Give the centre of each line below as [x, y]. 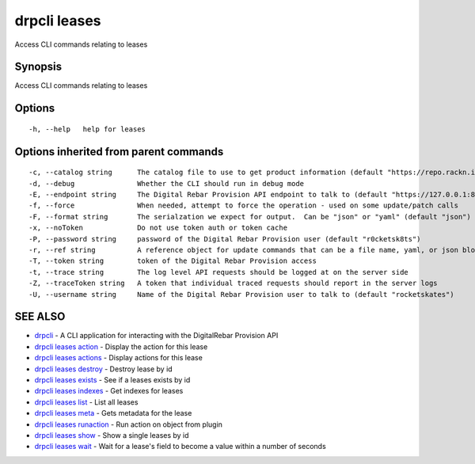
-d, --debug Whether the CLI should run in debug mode [167, 183]
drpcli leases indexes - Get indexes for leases [109, 391]
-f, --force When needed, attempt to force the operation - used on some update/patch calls [244, 205]
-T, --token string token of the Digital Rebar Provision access [173, 261]
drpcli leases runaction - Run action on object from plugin [129, 424]
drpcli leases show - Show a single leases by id [112, 435]
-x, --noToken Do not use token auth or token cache [158, 228]
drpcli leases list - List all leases [86, 402]
